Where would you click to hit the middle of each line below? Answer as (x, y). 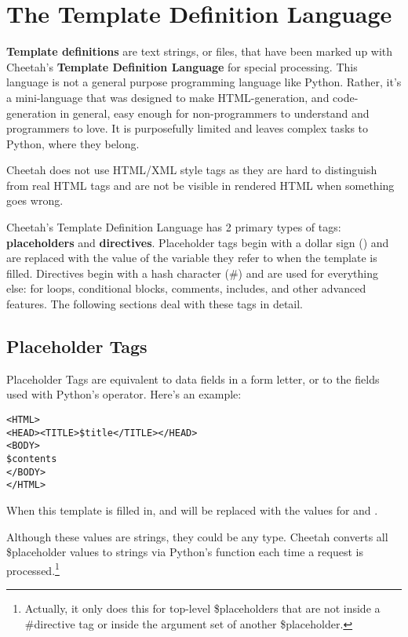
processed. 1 (33, 569)
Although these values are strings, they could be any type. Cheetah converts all (197, 536)
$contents (32, 459)
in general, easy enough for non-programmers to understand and (215, 113)
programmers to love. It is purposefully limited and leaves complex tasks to (188, 128)
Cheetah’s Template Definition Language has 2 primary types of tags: (174, 227)
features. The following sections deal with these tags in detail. (155, 304)
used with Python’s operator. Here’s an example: (124, 394)
